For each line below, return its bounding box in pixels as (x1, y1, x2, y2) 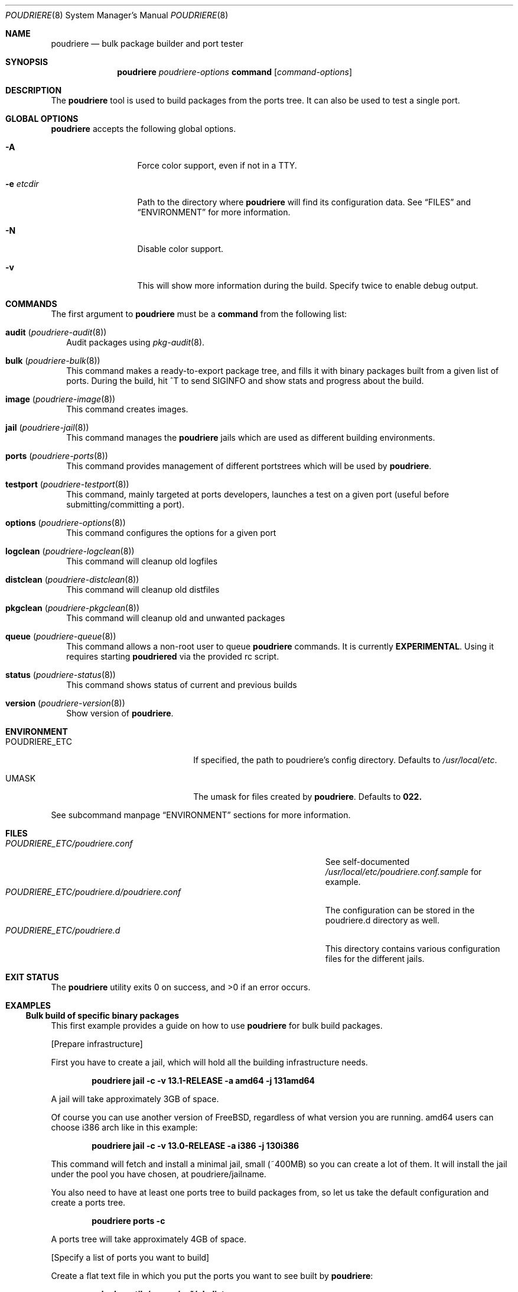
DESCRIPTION (5, 85, 62, 95)
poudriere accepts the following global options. (51, 124, 236, 134)
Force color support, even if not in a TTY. (137, 160, 297, 170)
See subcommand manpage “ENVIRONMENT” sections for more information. (51, 810, 351, 820)
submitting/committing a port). (66, 499, 185, 509)
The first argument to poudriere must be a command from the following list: (51, 309, 347, 319)
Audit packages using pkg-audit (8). (66, 337, 205, 347)
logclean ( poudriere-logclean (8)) (5, 546, 135, 556)
